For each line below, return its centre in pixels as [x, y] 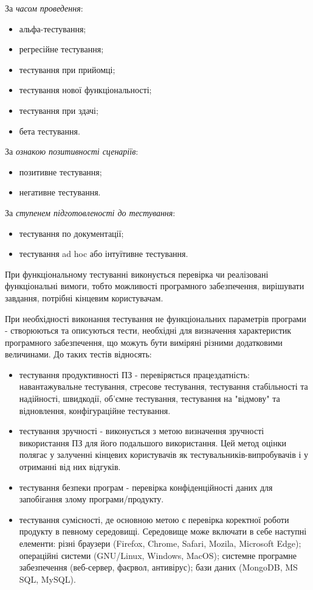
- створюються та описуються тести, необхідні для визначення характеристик [148, 330]
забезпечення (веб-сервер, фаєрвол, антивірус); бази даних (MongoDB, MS [158, 567]
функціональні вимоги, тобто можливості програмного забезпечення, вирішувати [155, 286]
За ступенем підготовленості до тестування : [90, 212]
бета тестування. [50, 131]
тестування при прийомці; [67, 69]
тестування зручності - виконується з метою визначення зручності [142, 431]
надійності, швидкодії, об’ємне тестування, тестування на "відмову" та [150, 399]
